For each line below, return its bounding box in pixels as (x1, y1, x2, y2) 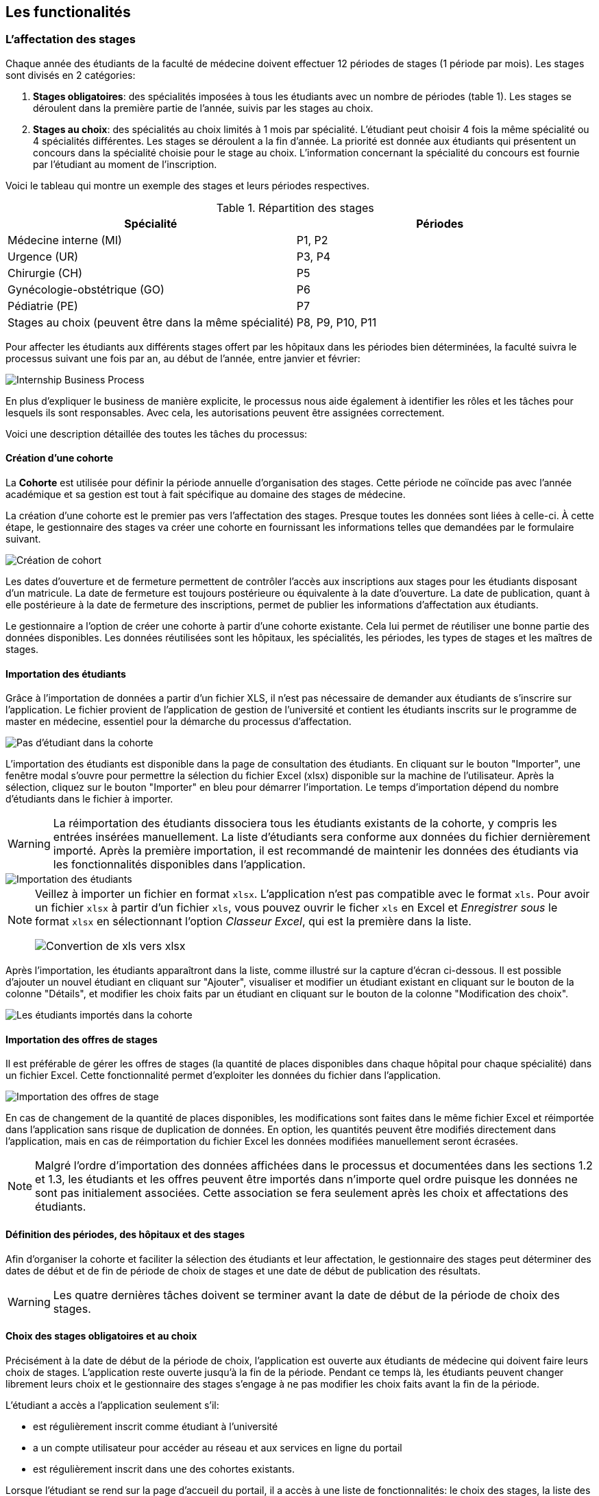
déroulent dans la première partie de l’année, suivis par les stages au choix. (33, 102, 374, 114)
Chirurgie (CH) (8, 265, 83, 280)
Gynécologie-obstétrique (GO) (8, 282, 164, 296)
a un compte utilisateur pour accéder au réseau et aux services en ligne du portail (33, 1441, 402, 1453)
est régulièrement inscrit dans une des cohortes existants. (33, 1462, 295, 1475)
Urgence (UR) (8, 249, 79, 263)
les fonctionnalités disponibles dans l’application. (53, 857, 306, 872)
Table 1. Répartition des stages (216, 200, 374, 215)
